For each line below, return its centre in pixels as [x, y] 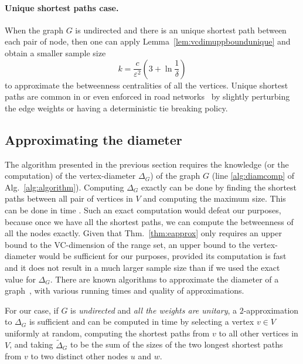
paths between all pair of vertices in [69, 198]
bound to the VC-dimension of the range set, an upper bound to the [127, 244]
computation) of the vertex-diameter [70, 176]
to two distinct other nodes [79, 356]
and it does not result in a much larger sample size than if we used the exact [142, 267]
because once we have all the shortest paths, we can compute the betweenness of [149, 221]
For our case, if [32, 310]
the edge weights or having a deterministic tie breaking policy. [116, 108]
